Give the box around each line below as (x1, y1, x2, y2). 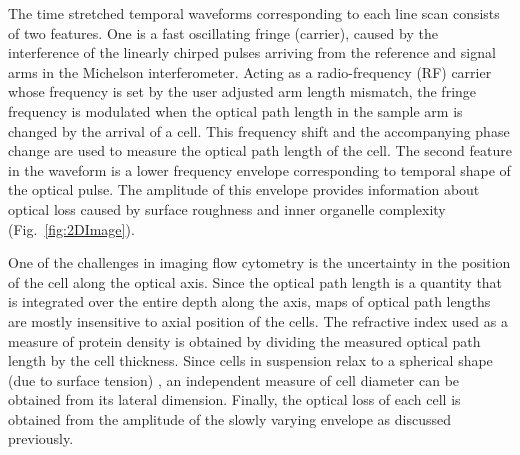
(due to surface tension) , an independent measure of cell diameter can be (8, 369, 460, 390)
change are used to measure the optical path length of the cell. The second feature (8, 140, 512, 161)
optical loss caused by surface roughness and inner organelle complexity (8, 198, 446, 219)
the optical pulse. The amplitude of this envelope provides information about (8, 179, 480, 200)
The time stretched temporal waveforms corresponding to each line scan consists (8, 3, 500, 23)
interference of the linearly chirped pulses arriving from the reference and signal (8, 42, 496, 63)
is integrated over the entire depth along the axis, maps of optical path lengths (8, 291, 491, 312)
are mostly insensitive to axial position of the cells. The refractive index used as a (8, 310, 508, 331)
